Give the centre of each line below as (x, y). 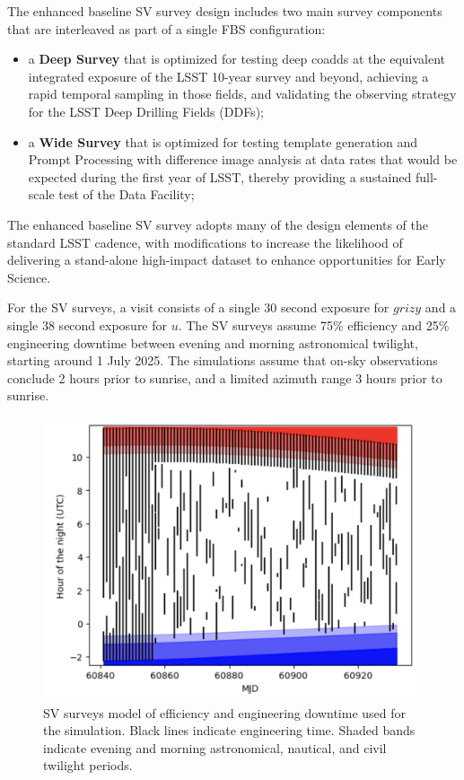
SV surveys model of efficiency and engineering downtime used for (224, 712)
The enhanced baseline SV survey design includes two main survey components (225, 11)
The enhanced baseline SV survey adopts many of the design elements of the (218, 224)
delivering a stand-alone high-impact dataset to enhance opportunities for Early (227, 260)
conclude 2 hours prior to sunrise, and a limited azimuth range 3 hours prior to (225, 377)
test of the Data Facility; (127, 194)
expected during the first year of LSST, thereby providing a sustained (220, 176)
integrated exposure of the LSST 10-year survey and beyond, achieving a (228, 76)
